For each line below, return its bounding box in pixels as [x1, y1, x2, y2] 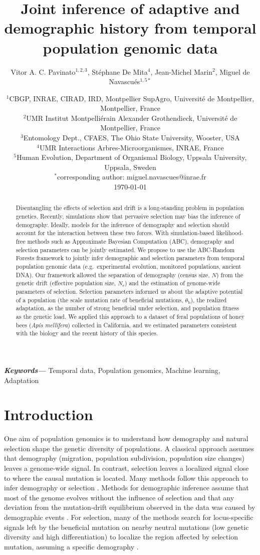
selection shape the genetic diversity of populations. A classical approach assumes [4, 443, 254, 453]
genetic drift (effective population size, [16, 279, 116, 287]
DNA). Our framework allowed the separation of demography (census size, [16, 270, 210, 279]
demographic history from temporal [4, 18, 256, 38]
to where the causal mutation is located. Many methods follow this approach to [4, 472, 248, 483]
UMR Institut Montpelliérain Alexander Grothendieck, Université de [26, 112, 237, 123]
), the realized [190, 295, 227, 304]
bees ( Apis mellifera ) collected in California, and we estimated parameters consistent [16, 320, 237, 329]
